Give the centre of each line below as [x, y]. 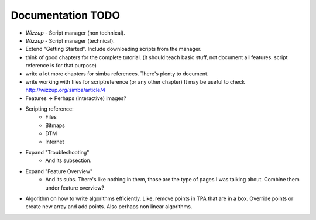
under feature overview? [75, 188]
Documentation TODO [65, 15]
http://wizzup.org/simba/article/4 [66, 90]
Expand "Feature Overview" [59, 171]
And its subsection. [68, 160]
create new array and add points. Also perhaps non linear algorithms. [109, 207]
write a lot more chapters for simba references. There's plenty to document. [117, 74]
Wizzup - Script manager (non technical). [75, 33]
